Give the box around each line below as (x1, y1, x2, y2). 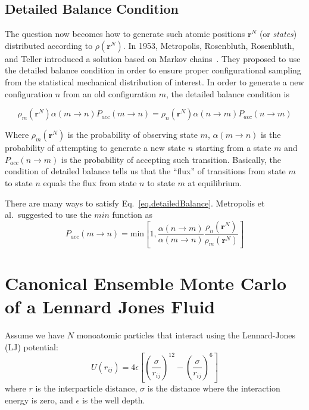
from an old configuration (63, 87, 156, 100)
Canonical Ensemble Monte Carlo (5, 270, 287, 295)
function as (112, 208, 152, 221)
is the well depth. (82, 393, 145, 406)
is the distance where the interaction (147, 382, 280, 394)
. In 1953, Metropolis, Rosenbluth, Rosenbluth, (123, 39, 295, 51)
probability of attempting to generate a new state (5, 141, 186, 154)
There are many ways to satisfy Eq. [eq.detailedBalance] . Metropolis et (5, 196, 265, 209)
